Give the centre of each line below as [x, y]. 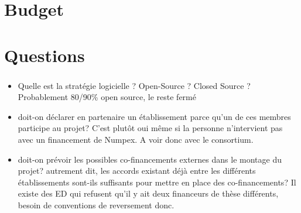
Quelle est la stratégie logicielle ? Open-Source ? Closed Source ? [134, 85]
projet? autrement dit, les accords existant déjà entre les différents [137, 171]
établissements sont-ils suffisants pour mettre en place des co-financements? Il [157, 182]
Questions [45, 55]
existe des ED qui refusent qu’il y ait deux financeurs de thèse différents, [148, 193]
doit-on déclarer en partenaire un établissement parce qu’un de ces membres [154, 116]
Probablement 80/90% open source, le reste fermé [107, 97]
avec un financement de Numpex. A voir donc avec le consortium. [136, 140]
